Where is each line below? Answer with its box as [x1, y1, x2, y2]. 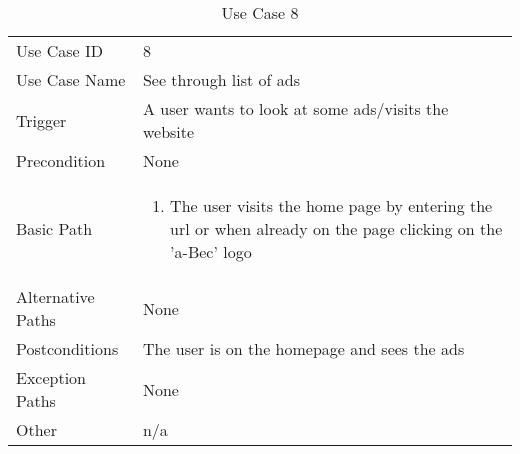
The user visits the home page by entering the [170, 194, 493, 217]
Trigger [16, 108, 67, 132]
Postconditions [16, 337, 119, 360]
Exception [16, 366, 87, 389]
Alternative [16, 285, 95, 308]
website [142, 120, 195, 143]
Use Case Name [16, 68, 126, 91]
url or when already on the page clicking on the [170, 217, 503, 240]
